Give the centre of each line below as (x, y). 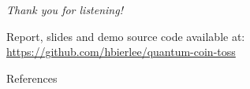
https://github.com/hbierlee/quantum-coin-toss (121, 52)
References (32, 78)
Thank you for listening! (65, 9)
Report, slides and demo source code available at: (126, 36)
